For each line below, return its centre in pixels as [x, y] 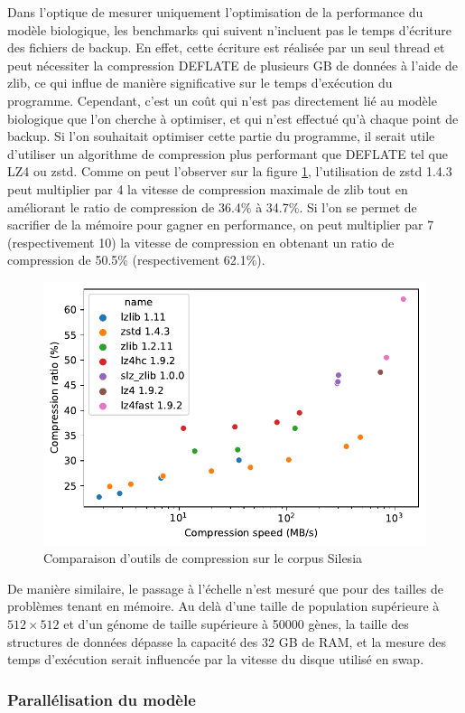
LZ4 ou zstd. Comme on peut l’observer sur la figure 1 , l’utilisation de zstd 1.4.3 [230, 171]
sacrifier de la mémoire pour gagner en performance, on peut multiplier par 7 [221, 225]
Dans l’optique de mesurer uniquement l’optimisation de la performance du [215, 12]
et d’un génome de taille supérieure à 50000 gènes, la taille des [236, 623]
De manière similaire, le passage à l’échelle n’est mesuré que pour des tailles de [226, 588]
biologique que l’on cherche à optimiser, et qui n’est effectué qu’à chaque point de [233, 118]
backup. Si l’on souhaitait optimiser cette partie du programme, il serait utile [221, 136]
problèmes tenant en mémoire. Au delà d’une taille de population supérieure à [223, 606]
